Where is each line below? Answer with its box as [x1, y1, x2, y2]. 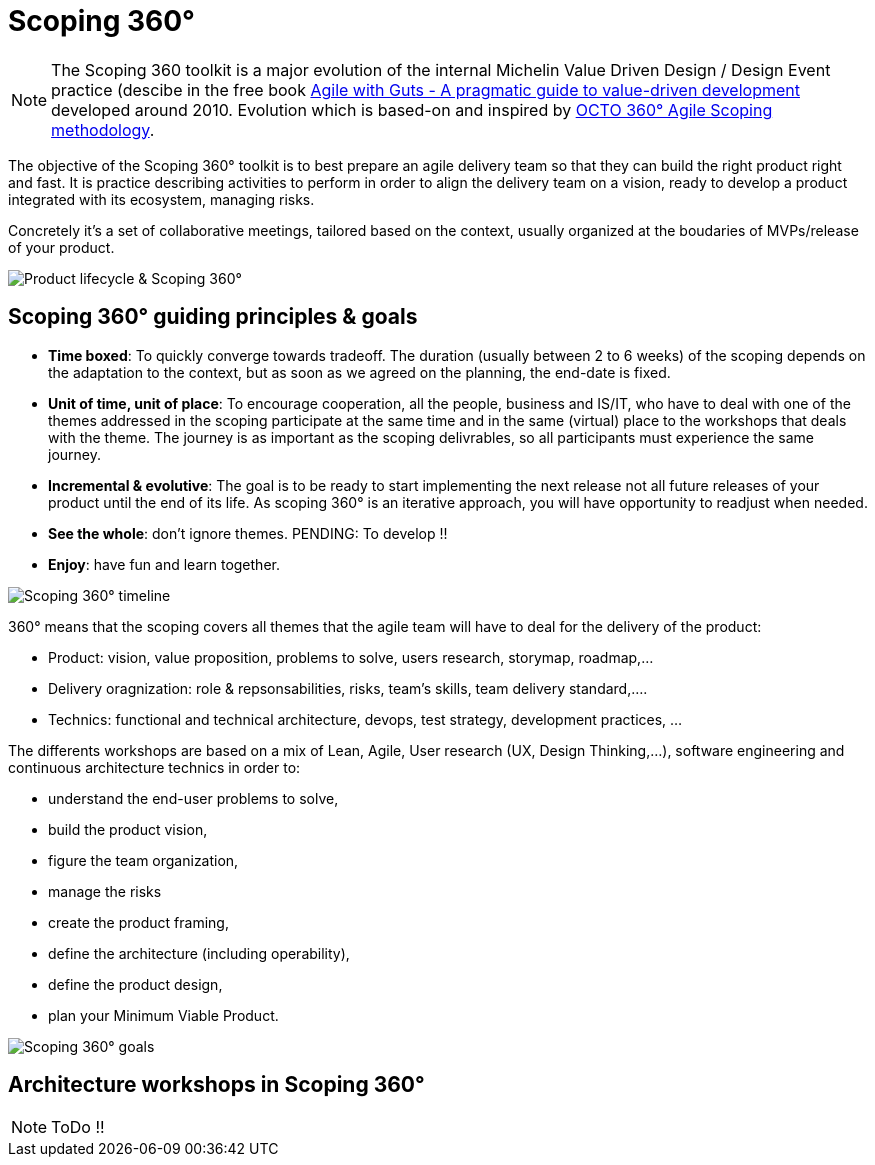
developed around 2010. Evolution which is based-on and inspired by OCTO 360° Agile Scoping [51, 99, 773, 120]
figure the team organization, [48, 851, 239, 869]
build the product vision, [48, 820, 208, 838]
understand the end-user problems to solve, [48, 789, 339, 807]
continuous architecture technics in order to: [8, 758, 301, 776]
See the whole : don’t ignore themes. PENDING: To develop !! [48, 524, 448, 542]
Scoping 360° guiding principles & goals [8, 304, 418, 330]
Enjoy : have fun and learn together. [48, 555, 280, 573]
